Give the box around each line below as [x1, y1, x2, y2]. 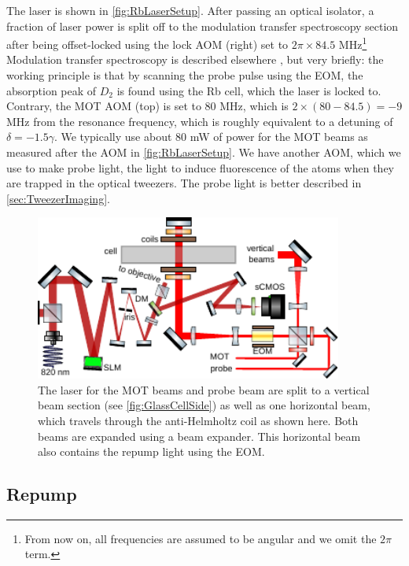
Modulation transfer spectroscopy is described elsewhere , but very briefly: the [6, 51, 384, 68]
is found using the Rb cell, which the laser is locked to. [116, 82, 381, 98]
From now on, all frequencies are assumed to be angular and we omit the [24, 530, 377, 546]
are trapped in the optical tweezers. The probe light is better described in [6, 175, 362, 191]
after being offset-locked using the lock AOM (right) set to [6, 35, 289, 52]
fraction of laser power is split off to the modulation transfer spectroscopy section [6, 17, 399, 34]
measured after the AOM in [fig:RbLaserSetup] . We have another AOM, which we [6, 144, 401, 160]
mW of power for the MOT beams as [190, 128, 368, 145]
